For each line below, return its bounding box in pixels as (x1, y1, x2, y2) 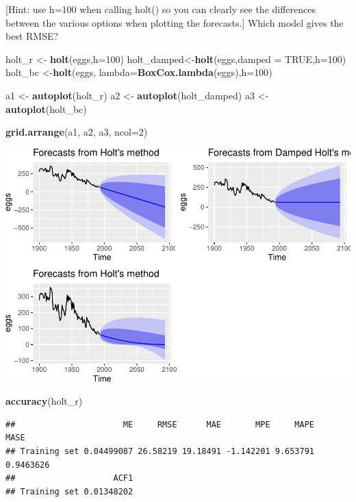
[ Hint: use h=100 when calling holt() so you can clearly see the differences (5, 2, 316, 16)
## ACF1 (5, 473, 133, 484)
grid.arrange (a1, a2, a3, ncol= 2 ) (5, 125, 148, 139)
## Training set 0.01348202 (5, 486, 133, 497)
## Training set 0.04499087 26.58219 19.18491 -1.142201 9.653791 (5, 447, 315, 457)
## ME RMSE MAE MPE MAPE (5, 419, 315, 429)
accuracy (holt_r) (5, 394, 83, 408)
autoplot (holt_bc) (5, 101, 87, 116)
